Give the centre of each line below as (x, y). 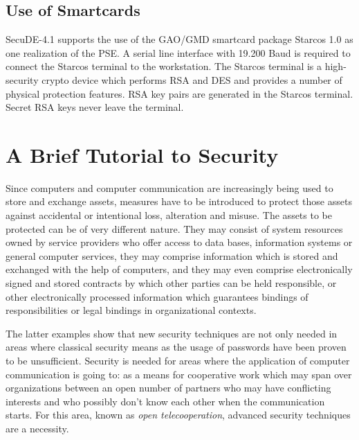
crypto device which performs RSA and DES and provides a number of (192, 79)
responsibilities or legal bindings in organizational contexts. (131, 310)
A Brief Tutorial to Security (142, 154)
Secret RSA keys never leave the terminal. (95, 107)
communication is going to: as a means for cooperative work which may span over (179, 374)
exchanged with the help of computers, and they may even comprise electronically (179, 269)
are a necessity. (37, 428)
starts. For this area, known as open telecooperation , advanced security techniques (178, 415)
